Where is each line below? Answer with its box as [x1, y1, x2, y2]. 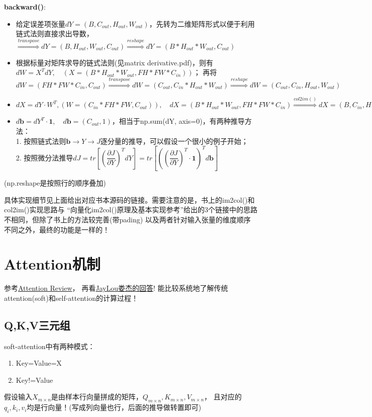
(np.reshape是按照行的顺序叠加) [4, 178, 106, 188]
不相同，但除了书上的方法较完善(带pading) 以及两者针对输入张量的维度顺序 [4, 214, 251, 224]
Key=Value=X [16, 358, 62, 368]
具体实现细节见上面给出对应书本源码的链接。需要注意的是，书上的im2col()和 [4, 194, 255, 205]
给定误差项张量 [16, 18, 65, 29]
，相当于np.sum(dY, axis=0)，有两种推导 [112, 116, 245, 126]
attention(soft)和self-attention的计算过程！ [4, 292, 138, 303]
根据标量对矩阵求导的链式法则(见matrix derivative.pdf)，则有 [16, 57, 213, 67]
